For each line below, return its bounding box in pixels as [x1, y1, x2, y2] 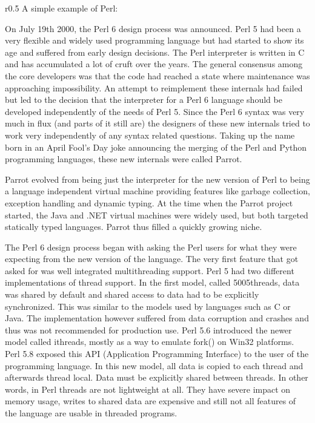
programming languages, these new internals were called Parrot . [5, 152, 242, 165]
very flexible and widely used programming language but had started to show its [5, 34, 304, 47]
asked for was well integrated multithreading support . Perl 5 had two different [5, 264, 294, 277]
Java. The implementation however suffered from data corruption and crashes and [5, 312, 309, 324]
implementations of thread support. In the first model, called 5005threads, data [5, 276, 300, 289]
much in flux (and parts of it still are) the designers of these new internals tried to [5, 117, 310, 130]
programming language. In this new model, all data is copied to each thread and [5, 359, 303, 372]
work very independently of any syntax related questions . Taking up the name [5, 128, 295, 141]
